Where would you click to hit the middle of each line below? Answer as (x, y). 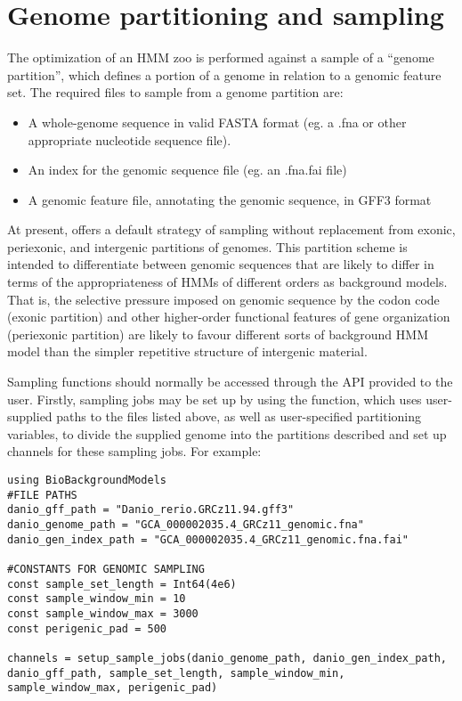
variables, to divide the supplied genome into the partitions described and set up (227, 433)
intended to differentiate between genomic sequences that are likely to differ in (221, 264)
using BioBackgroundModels (87, 480)
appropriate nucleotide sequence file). (130, 139)
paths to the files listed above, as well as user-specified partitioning (239, 416)
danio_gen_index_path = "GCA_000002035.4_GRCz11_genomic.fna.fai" (208, 539)
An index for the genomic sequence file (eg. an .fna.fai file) (187, 170)
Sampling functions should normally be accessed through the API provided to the (230, 382)
